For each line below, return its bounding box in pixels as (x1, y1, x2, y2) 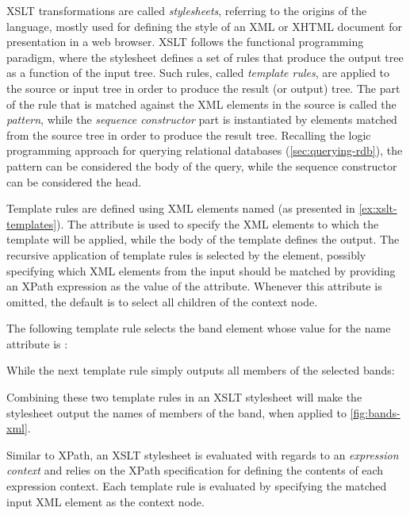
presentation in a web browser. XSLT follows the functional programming (6, 33, 364, 50)
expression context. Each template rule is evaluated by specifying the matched (6, 478, 387, 494)
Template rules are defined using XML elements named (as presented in (6, 200, 355, 217)
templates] (6, 215, 57, 232)
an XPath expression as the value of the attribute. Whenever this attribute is (6, 278, 382, 294)
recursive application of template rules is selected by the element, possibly (6, 246, 366, 263)
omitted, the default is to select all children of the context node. (6, 293, 318, 309)
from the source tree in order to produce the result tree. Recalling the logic (6, 126, 371, 143)
